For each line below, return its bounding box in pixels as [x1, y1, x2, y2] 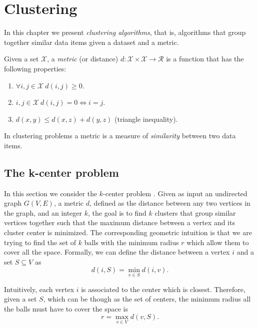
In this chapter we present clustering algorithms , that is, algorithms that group [4, 27, 246, 37]
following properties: [4, 63, 66, 73]
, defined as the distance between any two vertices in [89, 198, 250, 208]
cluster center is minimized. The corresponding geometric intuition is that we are [4, 227, 252, 238]
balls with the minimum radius [84, 237, 179, 247]
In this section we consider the [4, 188, 97, 198]
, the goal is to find [88, 207, 146, 218]
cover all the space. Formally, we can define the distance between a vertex [4, 247, 230, 257]
